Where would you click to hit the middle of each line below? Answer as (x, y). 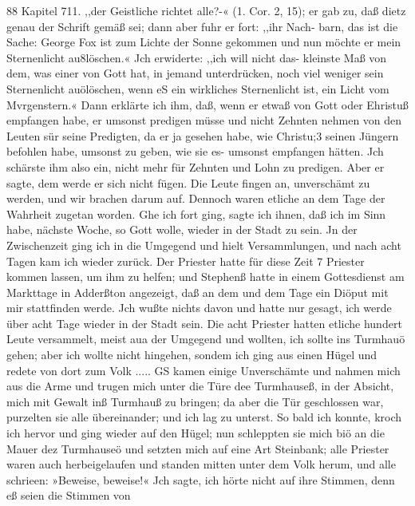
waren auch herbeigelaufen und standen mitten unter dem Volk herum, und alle (201, 464)
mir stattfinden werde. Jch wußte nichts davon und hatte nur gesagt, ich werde (199, 308)
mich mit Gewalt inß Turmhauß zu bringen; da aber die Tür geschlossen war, (195, 401)
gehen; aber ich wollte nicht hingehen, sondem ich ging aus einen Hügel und (192, 355)
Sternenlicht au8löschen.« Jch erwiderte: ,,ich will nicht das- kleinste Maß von (197, 57)
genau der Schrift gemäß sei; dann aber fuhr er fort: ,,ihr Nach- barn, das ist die (202, 26)
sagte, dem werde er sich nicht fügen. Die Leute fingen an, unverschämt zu (188, 182)
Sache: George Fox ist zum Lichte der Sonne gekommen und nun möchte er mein (204, 42)
